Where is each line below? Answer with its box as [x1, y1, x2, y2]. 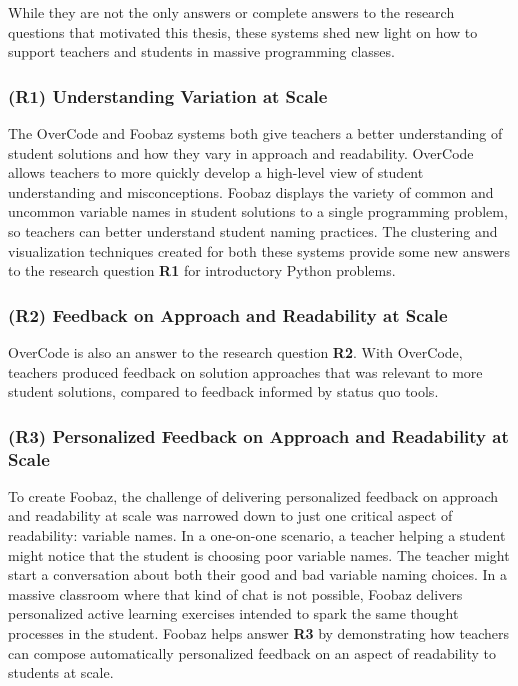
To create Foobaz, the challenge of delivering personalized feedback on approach [8, 485, 499, 506]
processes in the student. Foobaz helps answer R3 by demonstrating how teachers [8, 623, 509, 644]
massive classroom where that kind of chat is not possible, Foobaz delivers [8, 583, 463, 604]
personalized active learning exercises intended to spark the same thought [8, 603, 459, 624]
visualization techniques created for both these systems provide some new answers [8, 240, 511, 261]
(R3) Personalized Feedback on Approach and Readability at [8, 423, 509, 448]
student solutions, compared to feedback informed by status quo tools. [8, 381, 439, 402]
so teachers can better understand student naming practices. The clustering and [8, 220, 498, 241]
